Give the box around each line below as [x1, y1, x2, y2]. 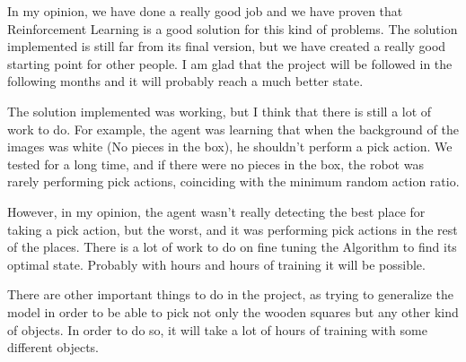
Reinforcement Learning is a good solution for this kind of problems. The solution [7, 19, 458, 38]
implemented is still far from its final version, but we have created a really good [7, 37, 446, 56]
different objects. [7, 338, 100, 357]
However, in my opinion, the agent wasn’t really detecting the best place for [7, 202, 426, 220]
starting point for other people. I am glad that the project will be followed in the [7, 54, 453, 73]
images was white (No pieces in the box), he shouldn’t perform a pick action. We [7, 137, 453, 156]
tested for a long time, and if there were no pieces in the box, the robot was [7, 154, 424, 173]
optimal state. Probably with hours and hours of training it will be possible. [7, 254, 426, 273]
